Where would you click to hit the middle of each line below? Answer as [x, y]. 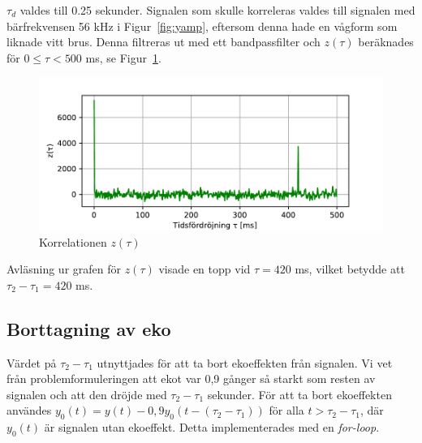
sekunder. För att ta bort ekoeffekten [299, 394]
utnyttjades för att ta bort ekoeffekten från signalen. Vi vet [245, 362]
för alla [286, 410]
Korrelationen [73, 241]
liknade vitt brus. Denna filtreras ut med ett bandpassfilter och [164, 42]
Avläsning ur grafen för [64, 269]
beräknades [386, 42]
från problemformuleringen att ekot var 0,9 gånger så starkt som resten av [191, 378]
